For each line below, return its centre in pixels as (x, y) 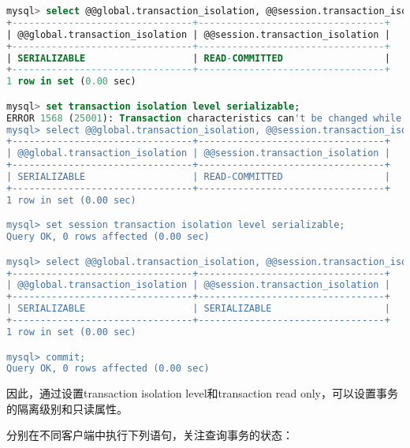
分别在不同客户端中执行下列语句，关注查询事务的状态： (150, 435)
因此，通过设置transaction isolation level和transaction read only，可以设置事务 (202, 393)
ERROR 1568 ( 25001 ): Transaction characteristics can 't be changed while (204, 118)
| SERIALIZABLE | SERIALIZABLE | (198, 309)
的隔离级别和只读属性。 (67, 408)
